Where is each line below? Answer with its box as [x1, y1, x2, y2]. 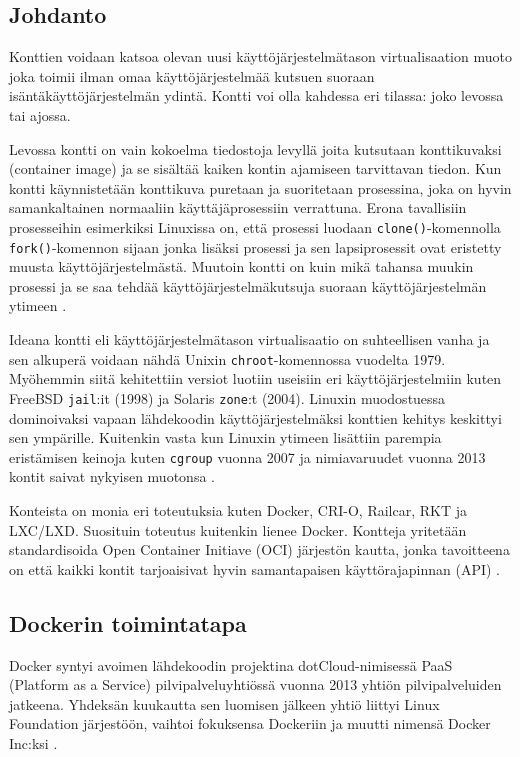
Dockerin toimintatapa [9, 607, 247, 638]
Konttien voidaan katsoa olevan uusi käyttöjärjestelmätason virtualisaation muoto [9, 46, 512, 67]
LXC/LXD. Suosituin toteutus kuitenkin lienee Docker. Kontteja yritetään [9, 519, 467, 540]
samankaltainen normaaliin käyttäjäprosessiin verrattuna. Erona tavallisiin [9, 197, 467, 218]
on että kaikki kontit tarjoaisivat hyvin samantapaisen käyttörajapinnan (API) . [9, 558, 500, 579]
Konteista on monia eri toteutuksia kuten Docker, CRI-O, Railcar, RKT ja [9, 499, 467, 520]
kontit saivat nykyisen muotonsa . [9, 466, 215, 487]
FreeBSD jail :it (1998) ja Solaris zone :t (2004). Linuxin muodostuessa [9, 387, 446, 408]
